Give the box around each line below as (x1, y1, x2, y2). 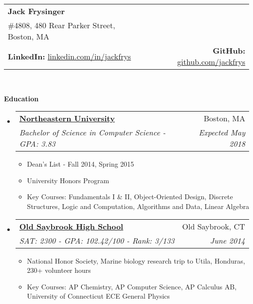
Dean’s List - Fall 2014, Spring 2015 (27, 159, 134, 169)
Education (4, 93, 39, 103)
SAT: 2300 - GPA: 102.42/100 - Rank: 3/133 (19, 234, 175, 246)
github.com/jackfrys (177, 56, 245, 67)
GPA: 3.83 (19, 138, 55, 150)
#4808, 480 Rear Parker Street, (8, 19, 115, 31)
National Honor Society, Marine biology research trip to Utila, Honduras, (27, 255, 245, 266)
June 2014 (210, 234, 245, 246)
